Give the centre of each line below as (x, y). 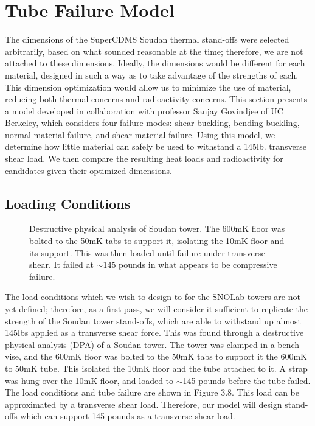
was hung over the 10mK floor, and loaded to (89, 380)
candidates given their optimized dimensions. (88, 170)
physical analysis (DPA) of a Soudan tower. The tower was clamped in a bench (152, 344)
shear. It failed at (61, 264)
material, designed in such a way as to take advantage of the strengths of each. (152, 75)
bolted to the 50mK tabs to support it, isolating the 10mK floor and (157, 241)
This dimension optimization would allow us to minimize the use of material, (148, 87)
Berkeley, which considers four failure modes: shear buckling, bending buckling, (152, 123)
